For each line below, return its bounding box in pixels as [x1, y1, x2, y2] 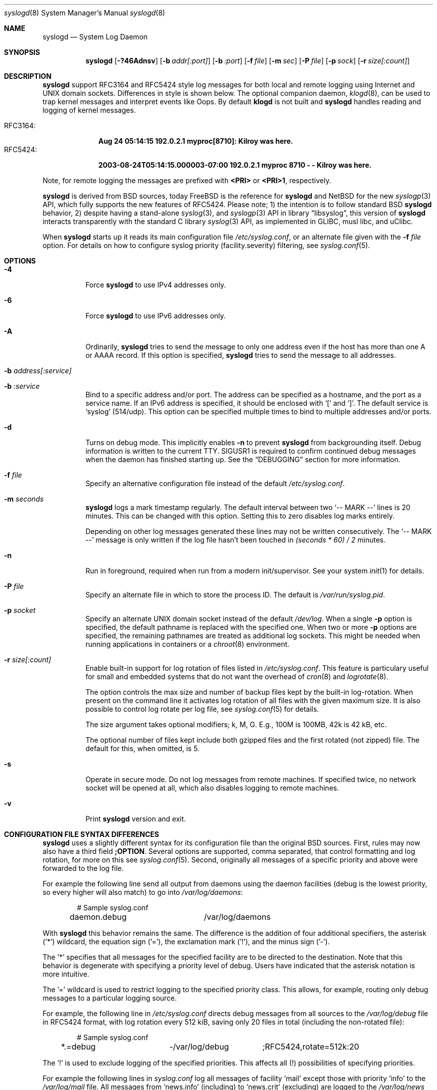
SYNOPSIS [4, 48, 40, 56]
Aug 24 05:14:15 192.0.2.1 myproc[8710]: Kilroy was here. [98, 137, 293, 145]
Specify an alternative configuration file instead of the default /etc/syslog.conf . [85, 479, 345, 488]
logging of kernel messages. [42, 106, 136, 114]
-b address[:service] [4, 366, 72, 375]
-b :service [4, 382, 40, 390]
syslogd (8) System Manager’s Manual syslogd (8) [4, 8, 165, 17]
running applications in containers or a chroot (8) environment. [85, 640, 290, 648]
